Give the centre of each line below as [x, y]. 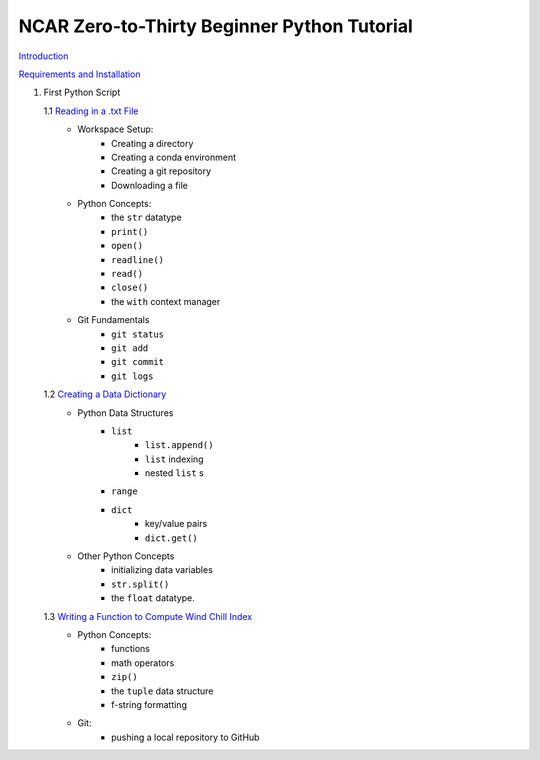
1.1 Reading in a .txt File [91, 111]
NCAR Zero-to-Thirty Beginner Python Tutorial [216, 26]
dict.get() [172, 538]
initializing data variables [162, 570]
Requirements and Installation [79, 74]
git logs [132, 376]
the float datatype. [153, 598]
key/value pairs [176, 524]
